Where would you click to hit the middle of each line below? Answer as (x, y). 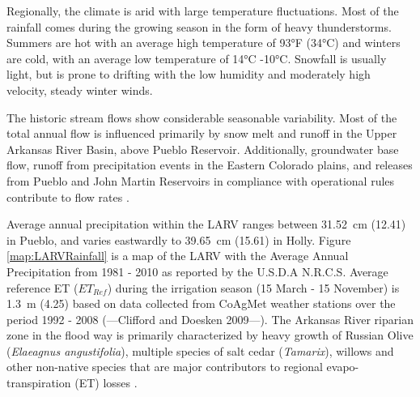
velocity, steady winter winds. (80, 90)
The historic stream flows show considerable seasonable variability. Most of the (202, 117)
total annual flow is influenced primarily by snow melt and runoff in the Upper (202, 133)
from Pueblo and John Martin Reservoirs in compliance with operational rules (201, 180)
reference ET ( (42, 287)
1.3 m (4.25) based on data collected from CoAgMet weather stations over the (201, 303)
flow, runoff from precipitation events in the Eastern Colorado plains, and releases (210, 165)
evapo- (343, 367)
